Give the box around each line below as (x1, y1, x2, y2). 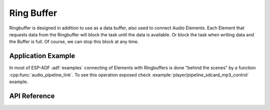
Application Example (9, 52, 75, 60)
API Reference (9, 92, 55, 100)
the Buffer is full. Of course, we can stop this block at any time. (9, 39, 139, 45)
